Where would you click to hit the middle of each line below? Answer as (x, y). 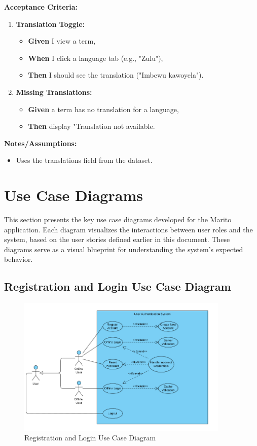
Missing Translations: (54, 92)
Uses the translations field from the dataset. (84, 160)
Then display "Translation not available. (91, 126)
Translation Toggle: (50, 24)
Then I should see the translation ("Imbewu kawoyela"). (116, 75)
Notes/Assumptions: (41, 143)
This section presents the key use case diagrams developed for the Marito (118, 219)
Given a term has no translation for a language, (103, 109)
